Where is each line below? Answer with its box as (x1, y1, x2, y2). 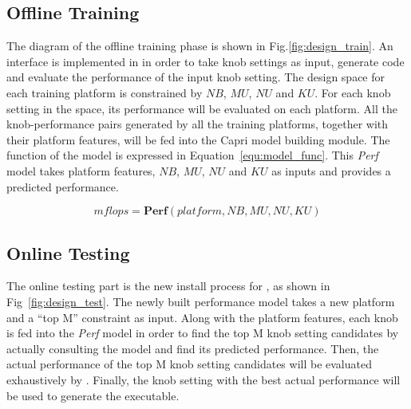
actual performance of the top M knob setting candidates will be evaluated (6, 356, 372, 372)
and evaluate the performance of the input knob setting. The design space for (6, 69, 385, 85)
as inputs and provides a (271, 162, 391, 179)
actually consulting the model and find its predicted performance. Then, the (6, 340, 379, 356)
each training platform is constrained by (6, 84, 203, 100)
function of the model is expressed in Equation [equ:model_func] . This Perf (6, 147, 378, 163)
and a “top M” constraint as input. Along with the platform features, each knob (6, 309, 398, 325)
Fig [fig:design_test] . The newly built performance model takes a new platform (6, 293, 395, 309)
